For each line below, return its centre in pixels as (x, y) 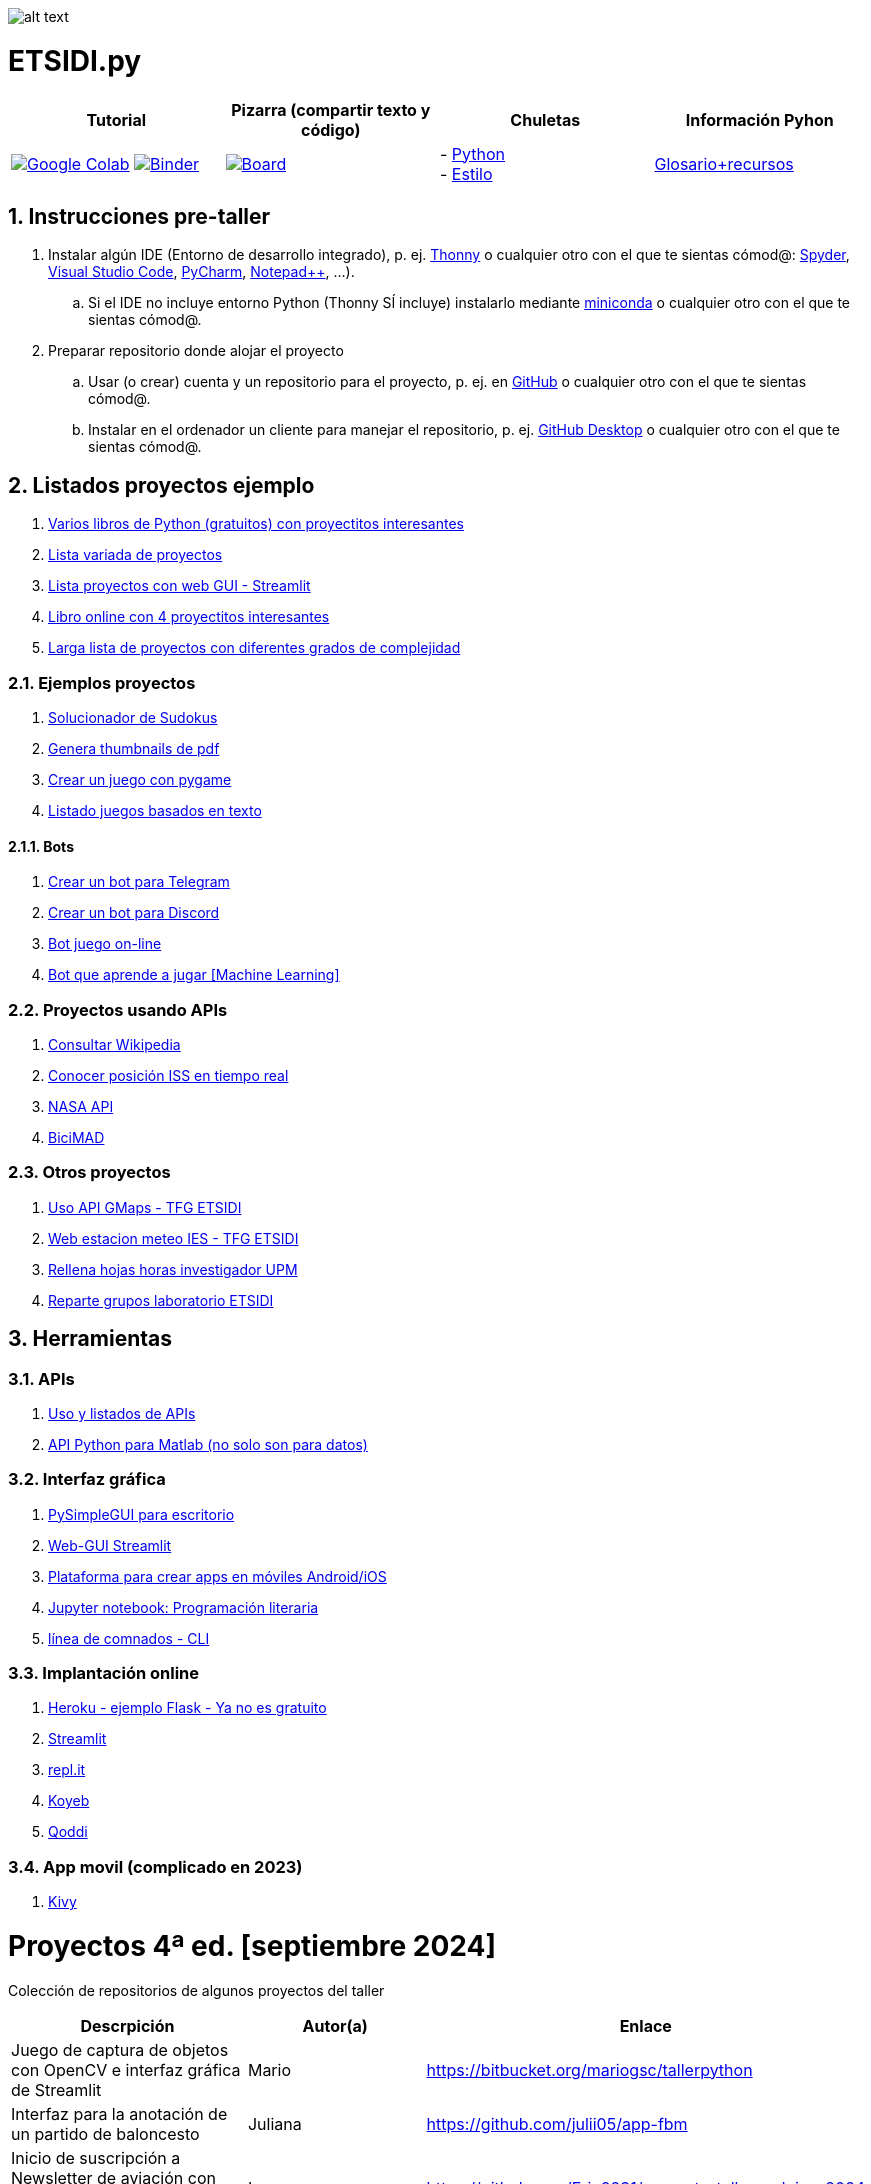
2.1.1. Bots (41, 846)
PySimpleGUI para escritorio (141, 1514)
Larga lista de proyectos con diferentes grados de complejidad (254, 648)
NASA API (81, 1106)
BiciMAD (76, 1137)
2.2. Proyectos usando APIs (118, 1009)
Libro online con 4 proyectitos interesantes (189, 617)
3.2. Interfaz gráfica (87, 1479)
